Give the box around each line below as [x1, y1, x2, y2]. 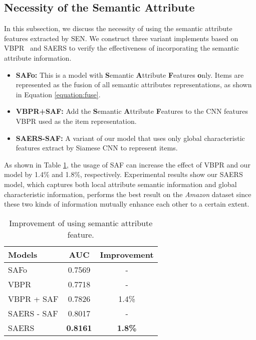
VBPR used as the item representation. [16, 115, 137, 126]
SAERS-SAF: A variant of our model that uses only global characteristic [16, 132, 245, 143]
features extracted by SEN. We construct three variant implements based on [4, 33, 238, 43]
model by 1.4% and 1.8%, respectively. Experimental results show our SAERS [4, 169, 243, 180]
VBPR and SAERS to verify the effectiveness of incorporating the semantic [4, 43, 239, 53]
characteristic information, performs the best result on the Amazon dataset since [4, 189, 251, 199]
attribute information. [4, 52, 72, 63]
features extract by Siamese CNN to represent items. [16, 142, 178, 153]
